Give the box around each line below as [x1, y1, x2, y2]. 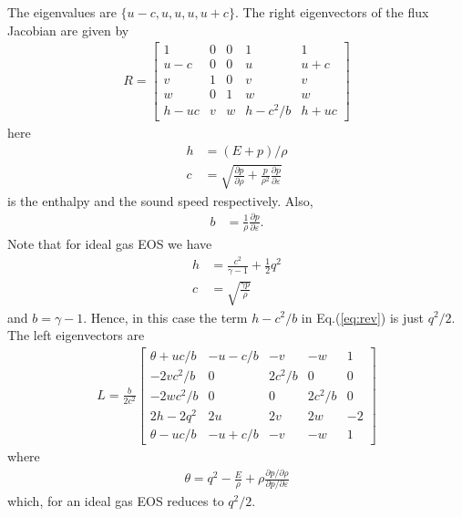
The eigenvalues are [7, 3, 117, 21]
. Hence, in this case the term [83, 307, 248, 326]
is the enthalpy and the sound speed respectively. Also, [7, 191, 313, 210]
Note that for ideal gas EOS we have [7, 234, 212, 253]
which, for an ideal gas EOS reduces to [7, 491, 224, 511]
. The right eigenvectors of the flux [234, 3, 429, 21]
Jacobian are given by [7, 20, 129, 39]
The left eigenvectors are [7, 326, 145, 345]
